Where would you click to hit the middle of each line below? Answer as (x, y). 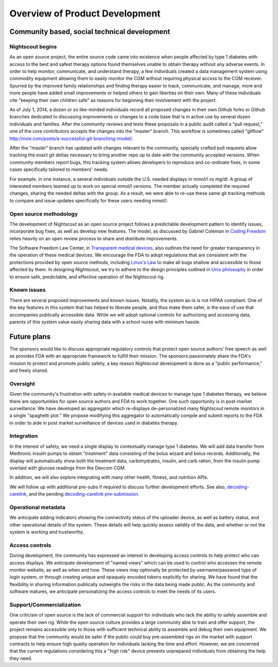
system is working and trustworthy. (47, 532)
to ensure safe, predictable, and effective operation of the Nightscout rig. (87, 277)
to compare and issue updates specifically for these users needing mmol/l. (89, 200)
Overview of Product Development (85, 13)
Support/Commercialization (45, 605)
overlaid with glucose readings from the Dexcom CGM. (68, 468)
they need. (21, 658)
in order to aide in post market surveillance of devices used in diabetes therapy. (94, 423)
